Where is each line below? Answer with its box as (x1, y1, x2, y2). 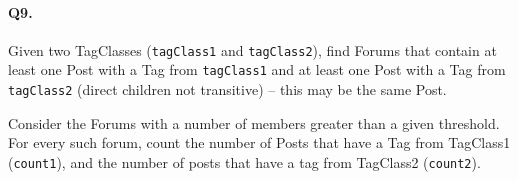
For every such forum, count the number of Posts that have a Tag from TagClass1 (8, 132, 511, 153)
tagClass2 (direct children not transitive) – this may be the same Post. (8, 79, 447, 100)
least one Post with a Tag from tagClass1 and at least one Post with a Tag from (8, 59, 506, 80)
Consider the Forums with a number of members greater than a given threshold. (8, 112, 500, 133)
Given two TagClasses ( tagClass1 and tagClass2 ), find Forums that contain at (8, 39, 497, 60)
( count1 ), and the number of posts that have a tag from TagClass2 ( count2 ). (8, 151, 481, 172)
